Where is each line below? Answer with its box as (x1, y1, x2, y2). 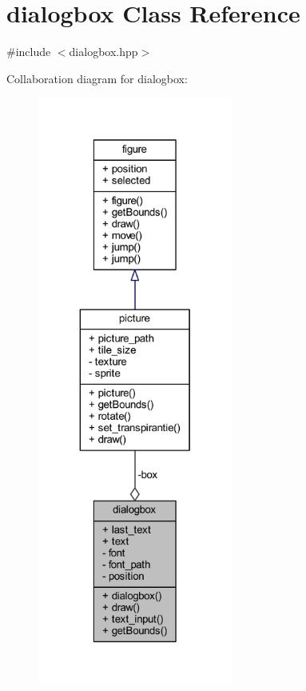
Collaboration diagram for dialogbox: (6, 70, 188, 86)
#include (6, 43, 51, 60)
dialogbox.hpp (69, 43, 138, 60)
